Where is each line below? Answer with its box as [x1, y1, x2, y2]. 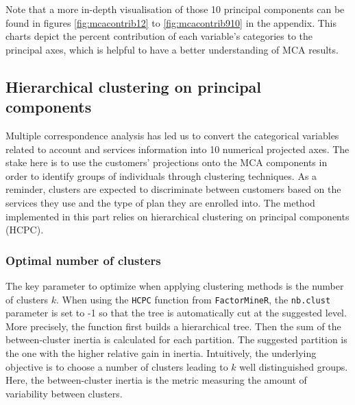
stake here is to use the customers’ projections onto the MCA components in [5, 155, 328, 170]
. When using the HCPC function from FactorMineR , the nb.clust [56, 292, 331, 306]
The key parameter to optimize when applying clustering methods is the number [5, 278, 344, 292]
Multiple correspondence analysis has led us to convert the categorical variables [5, 128, 339, 142]
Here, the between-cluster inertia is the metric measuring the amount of [5, 373, 307, 387]
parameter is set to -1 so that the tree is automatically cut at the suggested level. [5, 305, 347, 320]
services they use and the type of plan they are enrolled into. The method [5, 195, 315, 209]
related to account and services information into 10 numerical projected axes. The [5, 141, 350, 156]
